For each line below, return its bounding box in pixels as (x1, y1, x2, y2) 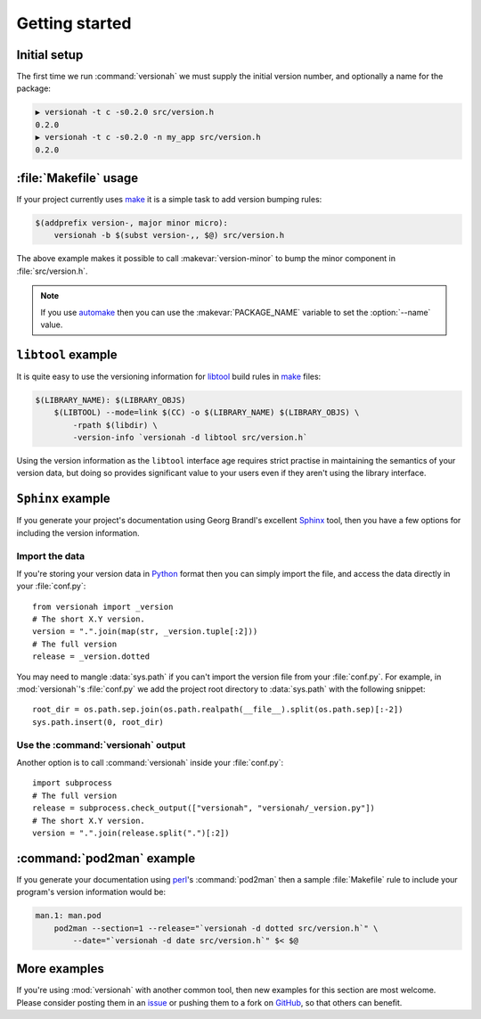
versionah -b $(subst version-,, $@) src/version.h (53, 230, 285, 241)
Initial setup (16, 47, 84, 62)
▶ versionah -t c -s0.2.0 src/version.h (35, 107, 214, 118)
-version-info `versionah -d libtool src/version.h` (72, 432, 308, 443)
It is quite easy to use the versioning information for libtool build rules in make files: (16, 371, 322, 382)
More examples (16, 961, 104, 976)
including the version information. (16, 527, 140, 538)
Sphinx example (16, 491, 110, 506)
